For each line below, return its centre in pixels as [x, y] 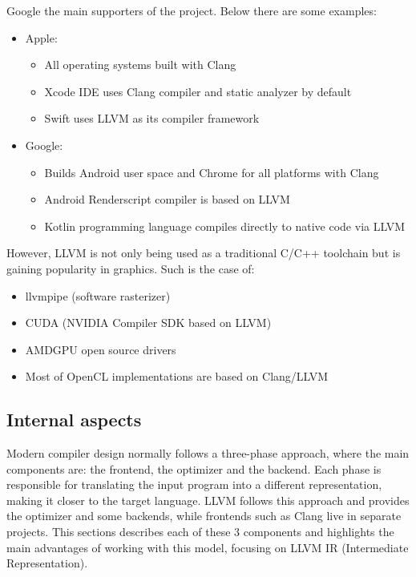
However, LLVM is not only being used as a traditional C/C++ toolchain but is [204, 253]
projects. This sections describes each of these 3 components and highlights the [200, 532]
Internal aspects [74, 420]
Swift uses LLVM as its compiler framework [152, 118]
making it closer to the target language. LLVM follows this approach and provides [208, 500]
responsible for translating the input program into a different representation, [194, 484]
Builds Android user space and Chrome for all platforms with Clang [212, 172]
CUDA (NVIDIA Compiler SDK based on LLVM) [148, 323]
